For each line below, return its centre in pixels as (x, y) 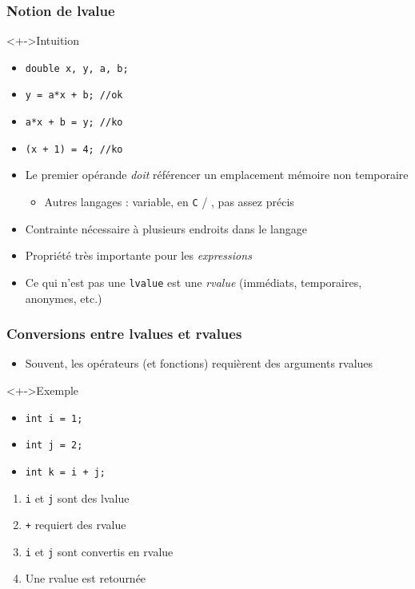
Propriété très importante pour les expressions (138, 255)
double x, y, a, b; (77, 68)
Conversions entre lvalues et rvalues (124, 334)
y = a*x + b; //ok (74, 96)
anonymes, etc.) (64, 298)
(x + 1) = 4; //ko (74, 149)
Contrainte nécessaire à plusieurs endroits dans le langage (166, 228)
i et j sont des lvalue (77, 497)
